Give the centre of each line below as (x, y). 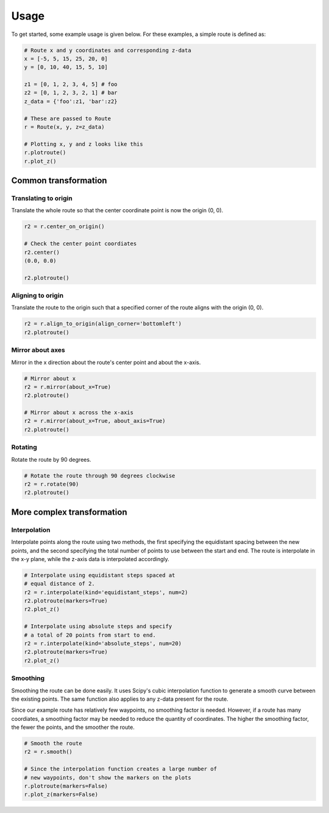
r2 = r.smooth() (48, 752)
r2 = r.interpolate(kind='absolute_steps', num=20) (103, 643)
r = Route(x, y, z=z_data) (64, 127)
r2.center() (42, 252)
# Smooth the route (53, 743)
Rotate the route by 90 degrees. (51, 459)
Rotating (24, 447)
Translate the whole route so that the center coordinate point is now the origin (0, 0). (117, 210)
